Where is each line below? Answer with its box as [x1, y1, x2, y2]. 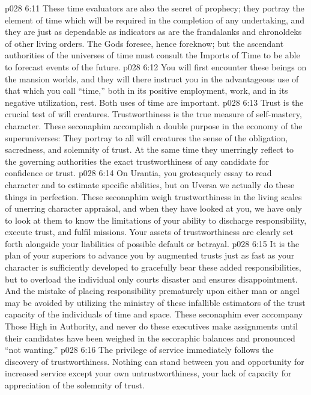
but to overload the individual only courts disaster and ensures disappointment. [5, 272, 298, 285]
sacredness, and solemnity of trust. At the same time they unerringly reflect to [5, 143, 294, 156]
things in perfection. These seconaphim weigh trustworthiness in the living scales [5, 190, 302, 203]
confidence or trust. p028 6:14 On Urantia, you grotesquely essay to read [5, 167, 272, 179]
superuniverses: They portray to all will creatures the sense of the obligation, [5, 131, 288, 144]
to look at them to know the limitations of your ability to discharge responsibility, [5, 213, 307, 226]
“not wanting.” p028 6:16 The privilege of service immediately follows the [5, 343, 274, 356]
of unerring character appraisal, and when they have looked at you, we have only [5, 202, 302, 215]
